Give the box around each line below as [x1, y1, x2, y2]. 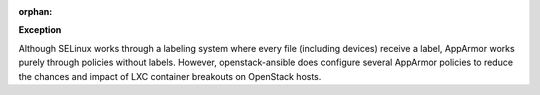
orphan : [18, 6, 53, 17]
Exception [18, 24, 62, 36]
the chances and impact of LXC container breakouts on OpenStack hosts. [18, 70, 322, 82]
